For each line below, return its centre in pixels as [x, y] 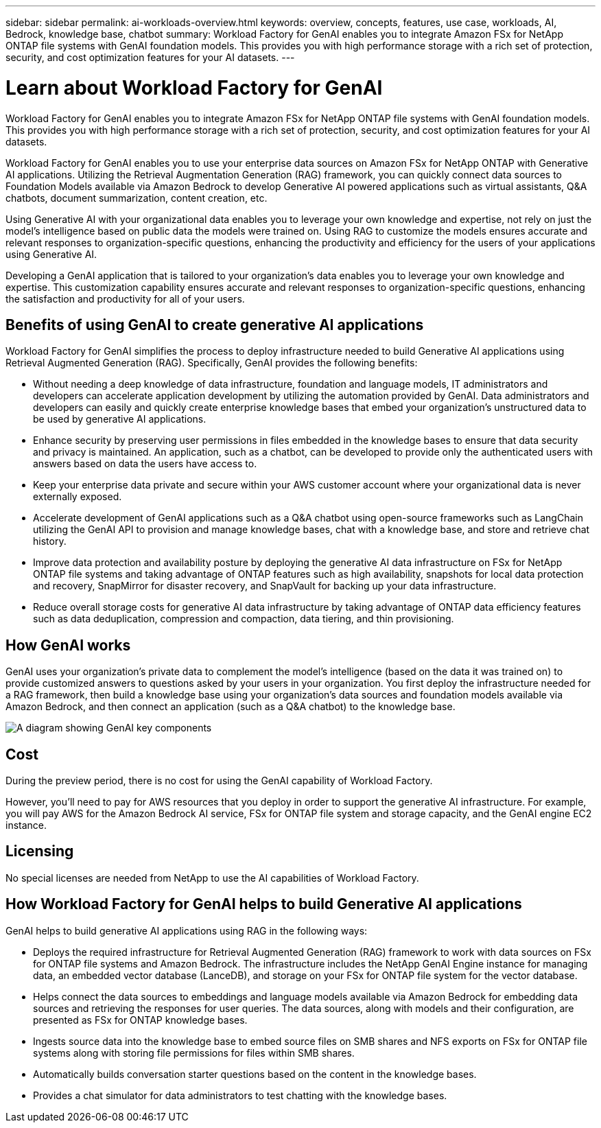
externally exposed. [78, 497]
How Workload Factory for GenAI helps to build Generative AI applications [264, 904]
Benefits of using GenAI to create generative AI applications [215, 325]
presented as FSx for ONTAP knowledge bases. [140, 1020]
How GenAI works [68, 645]
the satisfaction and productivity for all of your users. [125, 298]
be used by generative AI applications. [120, 419]
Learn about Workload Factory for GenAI [194, 87]
